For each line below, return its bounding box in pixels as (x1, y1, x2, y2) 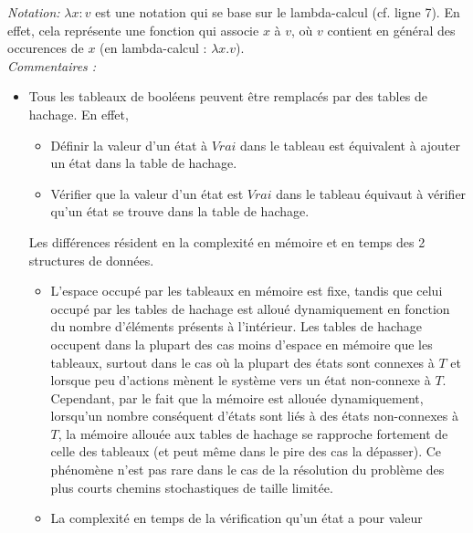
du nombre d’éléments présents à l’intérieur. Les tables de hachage (50, 317, 422, 336)
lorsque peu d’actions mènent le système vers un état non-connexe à (50, 371, 431, 390)
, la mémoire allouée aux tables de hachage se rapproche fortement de (58, 423, 448, 443)
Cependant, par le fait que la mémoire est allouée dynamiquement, (50, 388, 424, 407)
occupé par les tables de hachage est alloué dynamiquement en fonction (50, 298, 450, 318)
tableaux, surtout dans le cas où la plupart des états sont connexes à (50, 352, 435, 371)
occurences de (7, 38, 84, 57)
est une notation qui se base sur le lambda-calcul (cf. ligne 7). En (95, 3, 460, 21)
